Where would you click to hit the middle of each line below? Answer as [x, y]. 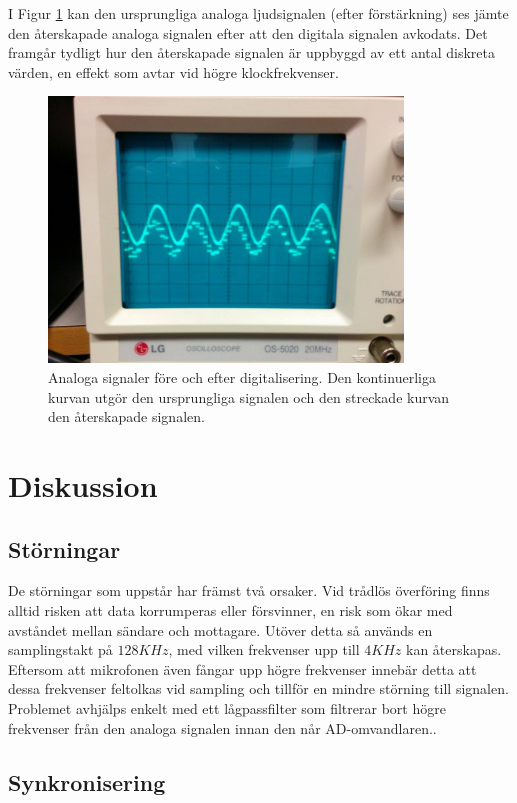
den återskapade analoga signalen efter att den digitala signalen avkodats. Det [248, 32]
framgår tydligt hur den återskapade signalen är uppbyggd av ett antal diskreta [252, 52]
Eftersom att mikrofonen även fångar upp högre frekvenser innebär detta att [242, 668]
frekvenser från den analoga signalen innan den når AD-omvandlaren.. [222, 727]
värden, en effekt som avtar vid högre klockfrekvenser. [173, 71]
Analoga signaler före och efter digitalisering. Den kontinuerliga [242, 377]
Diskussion [83, 485]
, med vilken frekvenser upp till [264, 649]
